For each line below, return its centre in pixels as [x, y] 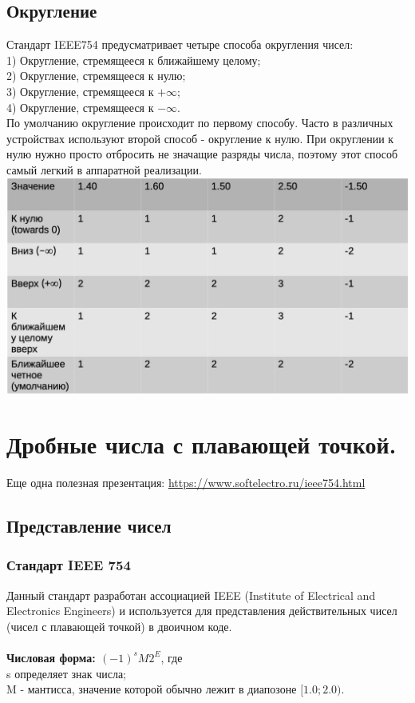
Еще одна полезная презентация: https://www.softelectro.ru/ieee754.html [186, 482]
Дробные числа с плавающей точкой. [202, 444]
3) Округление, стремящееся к [80, 91]
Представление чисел [89, 525]
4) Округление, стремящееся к [80, 107]
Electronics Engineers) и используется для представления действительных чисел [202, 611]
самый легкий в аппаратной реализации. [104, 169]
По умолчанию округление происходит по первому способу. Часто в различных [200, 123]
